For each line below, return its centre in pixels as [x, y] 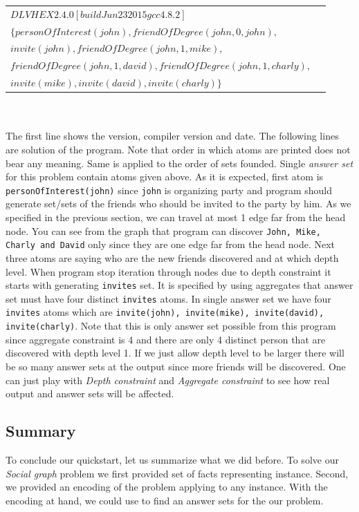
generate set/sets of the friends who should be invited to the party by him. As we [178, 203]
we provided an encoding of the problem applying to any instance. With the [167, 487]
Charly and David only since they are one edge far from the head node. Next [170, 244]
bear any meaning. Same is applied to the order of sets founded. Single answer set [179, 163]
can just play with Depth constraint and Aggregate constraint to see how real [168, 380]
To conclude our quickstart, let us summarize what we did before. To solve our [172, 459]
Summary [41, 431]
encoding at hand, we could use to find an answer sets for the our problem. [165, 500]
